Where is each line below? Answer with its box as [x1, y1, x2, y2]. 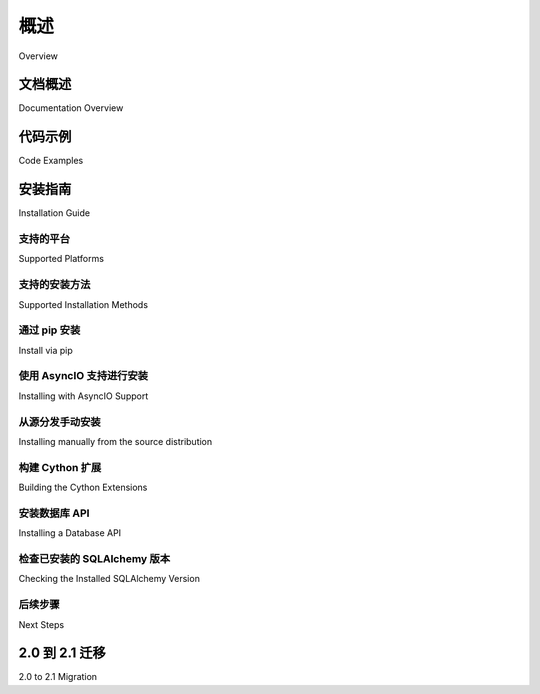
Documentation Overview [18, 102, 124, 114]
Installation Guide [18, 207, 90, 219]
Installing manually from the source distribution [18, 435, 213, 447]
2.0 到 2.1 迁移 [18, 645, 107, 662]
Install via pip [18, 344, 74, 356]
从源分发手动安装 [18, 415, 101, 429]
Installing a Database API [18, 527, 122, 539]
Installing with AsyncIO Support [18, 390, 149, 402]
